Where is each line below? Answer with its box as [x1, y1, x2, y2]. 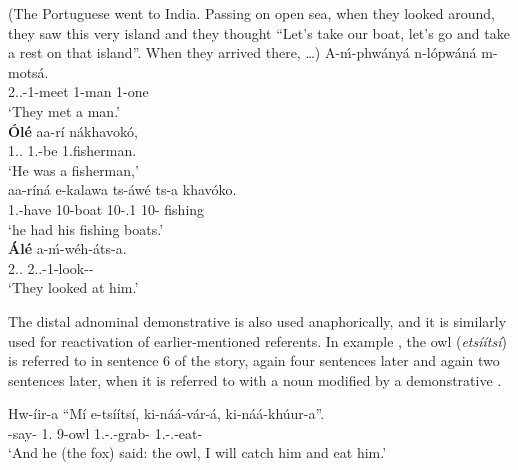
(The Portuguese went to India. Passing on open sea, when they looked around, [8, 3, 495, 23]
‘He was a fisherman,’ [8, 159, 139, 180]
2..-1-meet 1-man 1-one [8, 81, 149, 102]
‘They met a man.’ [8, 100, 120, 121]
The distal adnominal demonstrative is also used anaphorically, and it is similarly [8, 310, 507, 331]
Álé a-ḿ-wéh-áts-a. [8, 238, 127, 259]
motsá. [8, 61, 49, 82]
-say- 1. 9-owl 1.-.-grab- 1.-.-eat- [8, 422, 203, 443]
